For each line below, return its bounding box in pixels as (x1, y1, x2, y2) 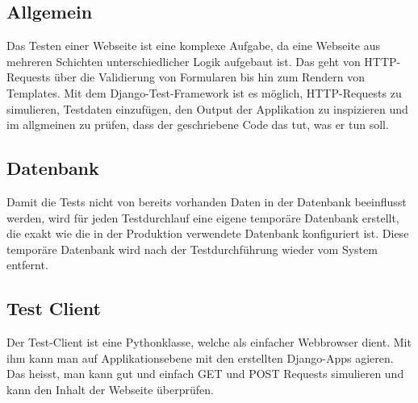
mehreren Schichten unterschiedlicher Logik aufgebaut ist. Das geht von (6, 52, 361, 69)
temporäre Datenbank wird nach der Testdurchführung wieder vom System (6, 240, 378, 257)
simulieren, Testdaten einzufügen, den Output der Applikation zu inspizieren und (6, 100, 408, 117)
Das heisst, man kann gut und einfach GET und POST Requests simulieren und (6, 365, 404, 382)
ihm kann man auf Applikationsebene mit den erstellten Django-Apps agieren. (6, 349, 394, 366)
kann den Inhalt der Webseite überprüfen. (6, 380, 214, 397)
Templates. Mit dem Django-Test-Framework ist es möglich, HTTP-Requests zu (6, 84, 402, 101)
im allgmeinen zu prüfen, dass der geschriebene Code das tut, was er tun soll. (6, 116, 389, 133)
